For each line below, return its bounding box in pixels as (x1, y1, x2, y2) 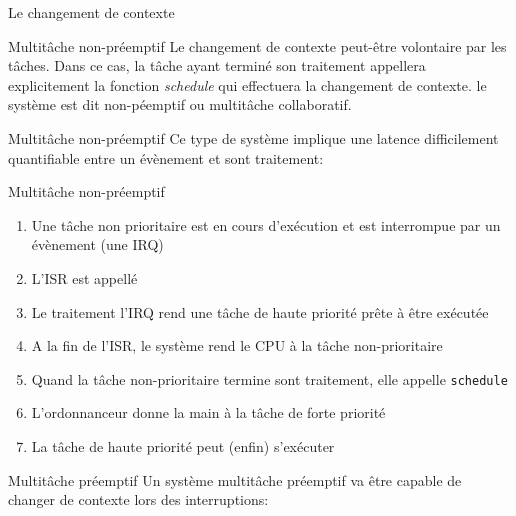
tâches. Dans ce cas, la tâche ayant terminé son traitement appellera (8, 55, 426, 76)
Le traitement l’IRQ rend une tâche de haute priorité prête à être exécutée (31, 301, 489, 322)
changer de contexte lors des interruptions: (8, 489, 269, 510)
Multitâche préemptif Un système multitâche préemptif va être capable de (8, 469, 462, 490)
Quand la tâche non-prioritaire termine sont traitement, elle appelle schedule (31, 368, 508, 389)
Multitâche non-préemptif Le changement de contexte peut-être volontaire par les (8, 35, 507, 56)
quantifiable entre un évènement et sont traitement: (8, 147, 324, 168)
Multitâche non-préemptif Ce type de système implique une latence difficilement (8, 127, 499, 148)
